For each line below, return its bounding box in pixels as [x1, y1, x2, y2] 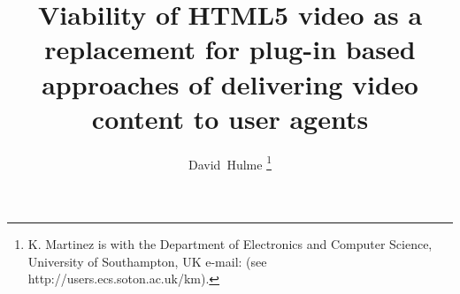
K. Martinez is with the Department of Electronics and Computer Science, [27, 234, 433, 253]
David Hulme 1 [188, 152, 272, 173]
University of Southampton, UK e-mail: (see [27, 252, 267, 270]
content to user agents [91, 100, 369, 136]
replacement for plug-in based [44, 31, 416, 67]
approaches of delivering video [42, 65, 418, 102]
